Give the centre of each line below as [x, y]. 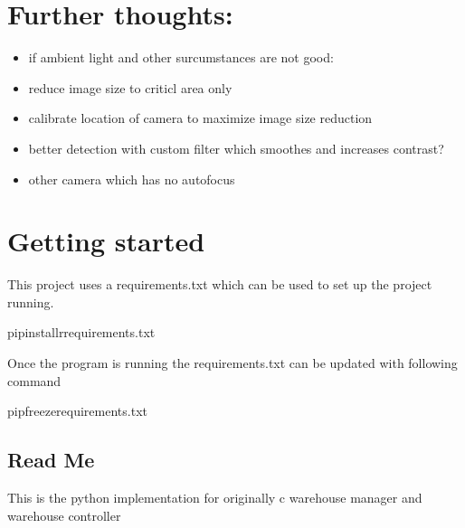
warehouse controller [64, 515]
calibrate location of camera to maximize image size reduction [200, 118]
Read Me [51, 460]
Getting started [106, 241]
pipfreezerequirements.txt [77, 411]
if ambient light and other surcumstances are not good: [181, 57]
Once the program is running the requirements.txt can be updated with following [232, 363]
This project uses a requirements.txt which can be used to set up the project [220, 284]
